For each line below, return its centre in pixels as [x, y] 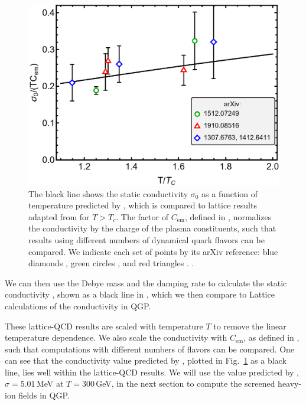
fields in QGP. [44, 395]
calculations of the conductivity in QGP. [78, 306]
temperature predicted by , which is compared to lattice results [143, 205]
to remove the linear [250, 326]
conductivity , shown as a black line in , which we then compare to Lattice [140, 294]
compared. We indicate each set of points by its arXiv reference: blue [153, 251]
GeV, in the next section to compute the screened [185, 383]
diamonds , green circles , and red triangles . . [111, 263]
